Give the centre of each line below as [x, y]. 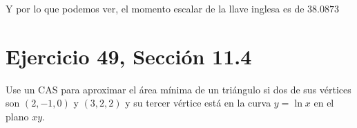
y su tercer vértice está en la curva [198, 103]
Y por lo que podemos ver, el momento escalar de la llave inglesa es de [155, 8]
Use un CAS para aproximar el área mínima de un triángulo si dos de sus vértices [178, 89]
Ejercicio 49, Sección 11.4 [129, 56]
